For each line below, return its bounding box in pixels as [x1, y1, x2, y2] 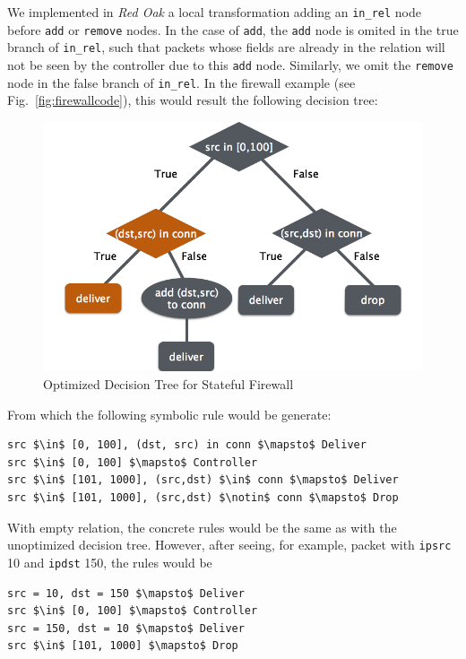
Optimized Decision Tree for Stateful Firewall [43, 375, 294, 394]
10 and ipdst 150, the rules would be [7, 552, 212, 571]
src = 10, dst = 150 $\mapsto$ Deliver [7, 586, 245, 600]
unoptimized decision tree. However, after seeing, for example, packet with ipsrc [7, 535, 452, 554]
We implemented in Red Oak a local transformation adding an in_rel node [7, 3, 421, 21]
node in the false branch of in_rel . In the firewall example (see [7, 73, 356, 91]
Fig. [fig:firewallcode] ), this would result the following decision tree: [7, 91, 378, 109]
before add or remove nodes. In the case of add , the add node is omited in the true [7, 20, 459, 39]
